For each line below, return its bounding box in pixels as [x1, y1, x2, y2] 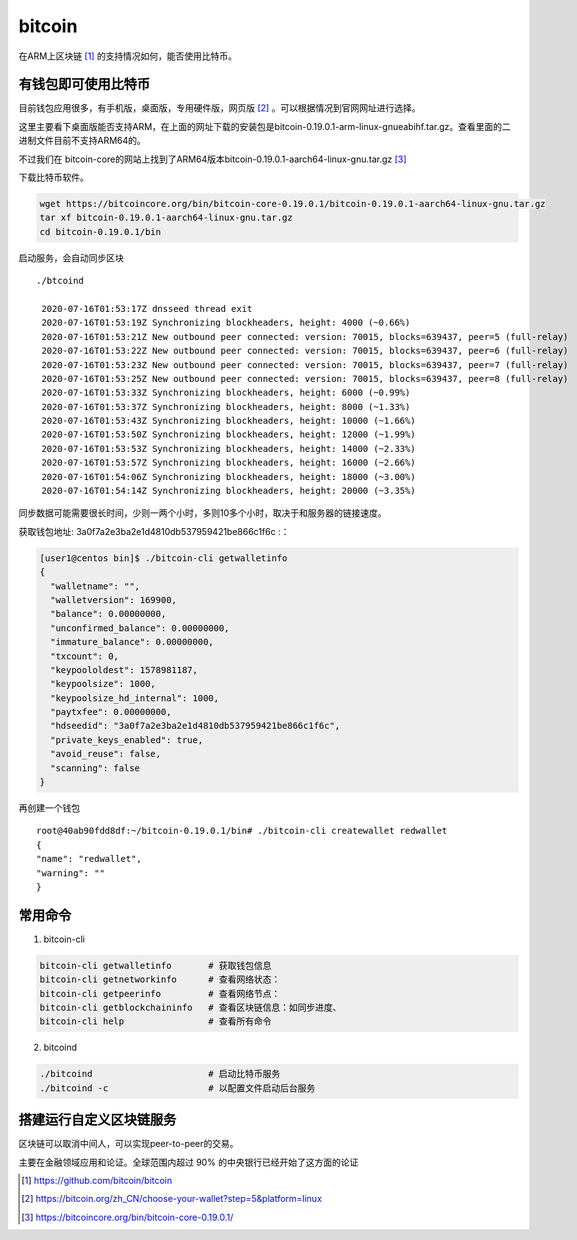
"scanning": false [50, 762, 140, 774]
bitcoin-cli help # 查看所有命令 [39, 1016, 272, 1027]
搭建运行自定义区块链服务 [18, 1111, 177, 1129]
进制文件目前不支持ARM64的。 [18, 135, 147, 147]
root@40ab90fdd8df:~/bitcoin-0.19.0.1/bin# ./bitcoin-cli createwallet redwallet [36, 825, 448, 837]
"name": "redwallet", [36, 853, 142, 865]
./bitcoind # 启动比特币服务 [39, 1068, 281, 1080]
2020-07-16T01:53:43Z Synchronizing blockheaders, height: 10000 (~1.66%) [41, 415, 416, 427]
